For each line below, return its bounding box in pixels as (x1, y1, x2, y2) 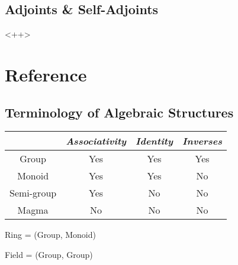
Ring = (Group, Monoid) (5, 228, 96, 241)
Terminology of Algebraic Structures (5, 103, 234, 121)
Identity (136, 134, 173, 148)
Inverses (182, 134, 223, 148)
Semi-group (9, 186, 57, 200)
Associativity (66, 134, 127, 148)
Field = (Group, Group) (5, 248, 93, 260)
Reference (5, 62, 87, 86)
